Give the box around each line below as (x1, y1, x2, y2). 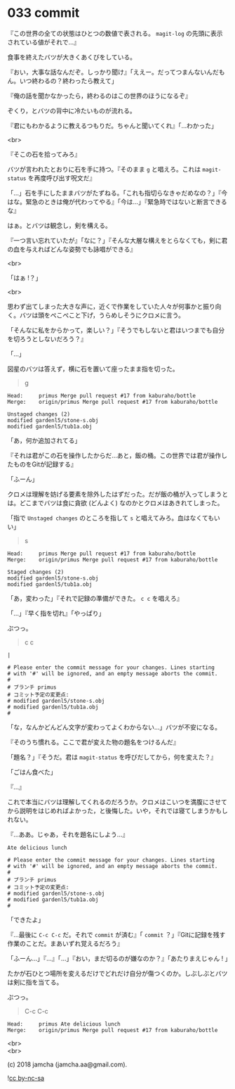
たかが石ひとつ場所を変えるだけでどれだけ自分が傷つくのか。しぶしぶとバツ (7, 969, 228, 977)
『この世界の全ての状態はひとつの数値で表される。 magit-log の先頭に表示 (7, 29, 223, 37)
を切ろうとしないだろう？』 (7, 334, 88, 343)
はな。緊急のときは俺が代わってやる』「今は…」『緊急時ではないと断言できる (7, 197, 228, 205)
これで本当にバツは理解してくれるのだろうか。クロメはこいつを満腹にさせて (7, 797, 228, 806)
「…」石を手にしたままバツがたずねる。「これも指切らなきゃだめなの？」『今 (7, 189, 228, 197)
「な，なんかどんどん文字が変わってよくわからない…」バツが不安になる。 (7, 722, 221, 731)
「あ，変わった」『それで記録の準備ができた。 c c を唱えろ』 (7, 594, 183, 602)
